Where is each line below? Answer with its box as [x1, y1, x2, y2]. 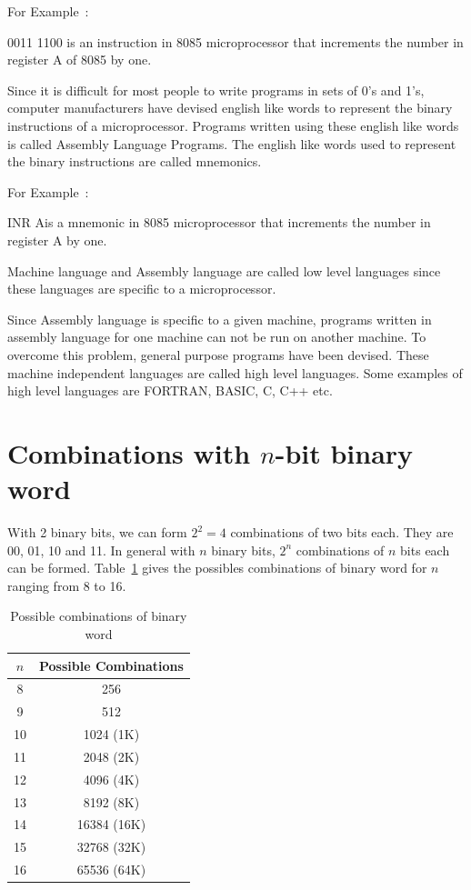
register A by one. [7, 230, 107, 249]
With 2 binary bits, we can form [7, 523, 187, 541]
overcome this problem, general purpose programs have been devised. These [7, 345, 429, 364]
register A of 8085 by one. [7, 50, 152, 69]
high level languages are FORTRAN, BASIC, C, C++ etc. [7, 381, 333, 400]
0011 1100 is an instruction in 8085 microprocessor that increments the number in [7, 32, 464, 51]
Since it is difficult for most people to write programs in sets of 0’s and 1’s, [7, 80, 425, 99]
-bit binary [275, 434, 414, 471]
